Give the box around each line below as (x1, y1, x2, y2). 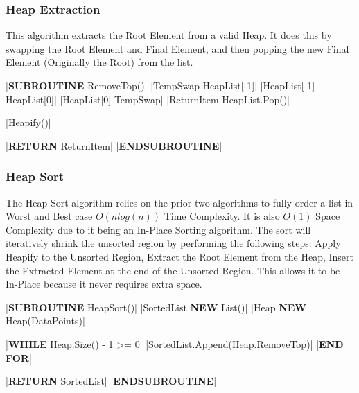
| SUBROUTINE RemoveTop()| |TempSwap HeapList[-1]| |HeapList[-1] (6, 78, 315, 92)
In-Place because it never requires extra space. (6, 277, 202, 291)
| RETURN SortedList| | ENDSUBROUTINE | (6, 374, 217, 388)
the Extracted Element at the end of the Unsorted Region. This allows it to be (6, 263, 340, 277)
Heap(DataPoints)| (6, 313, 85, 328)
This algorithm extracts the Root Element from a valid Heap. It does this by (6, 28, 332, 42)
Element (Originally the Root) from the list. (6, 55, 193, 69)
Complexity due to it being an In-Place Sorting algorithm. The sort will (6, 222, 311, 236)
